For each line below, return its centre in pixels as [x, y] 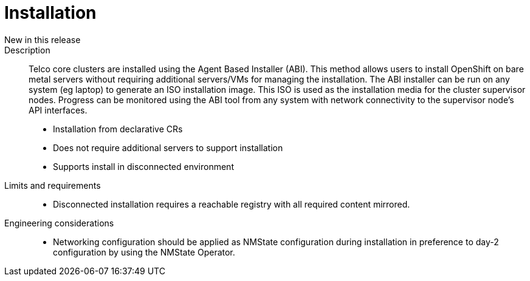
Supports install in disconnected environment [143, 166]
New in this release [43, 39]
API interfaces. [58, 110]
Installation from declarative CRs [118, 129]
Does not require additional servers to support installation [168, 147]
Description [27, 50]
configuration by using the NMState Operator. [144, 252]
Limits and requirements [53, 185]
